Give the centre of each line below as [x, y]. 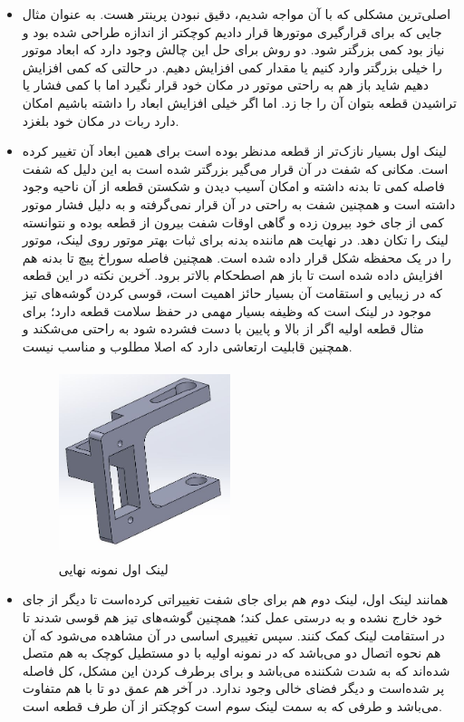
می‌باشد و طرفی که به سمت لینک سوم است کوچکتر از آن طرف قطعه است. [232, 705]
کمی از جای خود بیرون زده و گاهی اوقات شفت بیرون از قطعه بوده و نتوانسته [233, 221]
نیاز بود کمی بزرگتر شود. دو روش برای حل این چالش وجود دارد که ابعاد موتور [233, 49]
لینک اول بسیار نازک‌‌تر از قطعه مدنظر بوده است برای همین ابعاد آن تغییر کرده [234, 151]
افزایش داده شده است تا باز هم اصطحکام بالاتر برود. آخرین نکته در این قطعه [232, 275]
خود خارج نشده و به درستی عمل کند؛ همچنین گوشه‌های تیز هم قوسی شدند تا [232, 616]
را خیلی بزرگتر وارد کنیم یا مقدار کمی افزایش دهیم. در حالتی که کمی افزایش [232, 67]
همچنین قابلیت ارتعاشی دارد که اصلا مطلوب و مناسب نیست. [187, 346]
